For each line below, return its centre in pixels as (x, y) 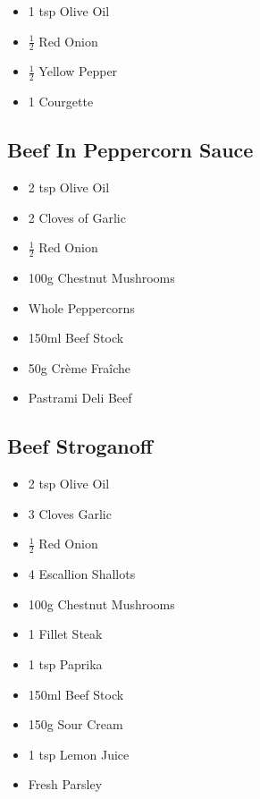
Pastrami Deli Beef (80, 398)
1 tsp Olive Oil (69, 11)
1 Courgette (61, 102)
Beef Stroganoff (80, 446)
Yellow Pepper (78, 71)
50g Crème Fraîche (79, 367)
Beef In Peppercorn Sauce (130, 150)
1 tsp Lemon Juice (79, 754)
